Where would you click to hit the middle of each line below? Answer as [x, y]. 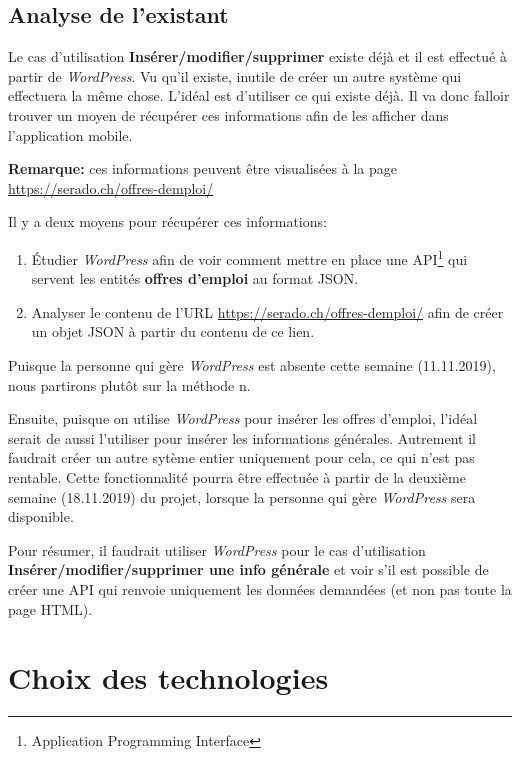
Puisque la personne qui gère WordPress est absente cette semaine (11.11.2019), [252, 364]
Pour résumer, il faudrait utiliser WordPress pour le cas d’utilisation [217, 549]
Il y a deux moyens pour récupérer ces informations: [167, 221]
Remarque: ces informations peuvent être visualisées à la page [202, 168]
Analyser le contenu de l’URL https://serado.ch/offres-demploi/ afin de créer [267, 311]
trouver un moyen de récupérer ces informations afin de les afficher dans [228, 114]
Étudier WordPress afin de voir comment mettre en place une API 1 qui [249, 257]
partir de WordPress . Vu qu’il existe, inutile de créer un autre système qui [235, 75]
